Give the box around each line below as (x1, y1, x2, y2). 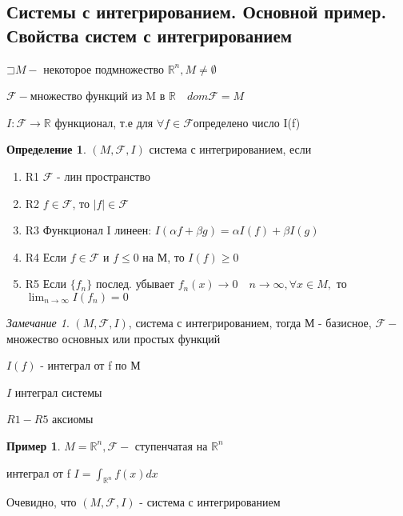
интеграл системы (14, 383, 102, 400)
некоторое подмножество (43, 60, 164, 77)
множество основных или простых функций (6, 330, 221, 346)
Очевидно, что (6, 494, 77, 510)
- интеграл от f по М (40, 357, 141, 374)
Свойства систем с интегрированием (6, 22, 293, 47)
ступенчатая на (134, 437, 208, 454)
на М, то (142, 248, 185, 265)
